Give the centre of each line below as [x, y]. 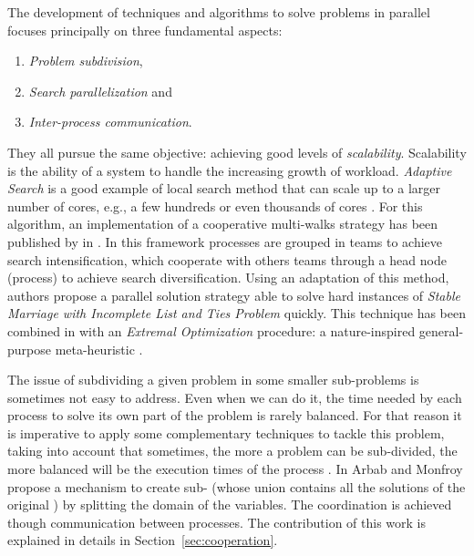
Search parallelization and [100, 91]
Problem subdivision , [86, 61]
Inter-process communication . [110, 122]
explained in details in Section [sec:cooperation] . [143, 540]
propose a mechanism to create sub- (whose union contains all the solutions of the [237, 486]
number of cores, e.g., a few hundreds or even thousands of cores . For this [215, 206]
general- [441, 330]
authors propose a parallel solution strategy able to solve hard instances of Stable [234, 295]
